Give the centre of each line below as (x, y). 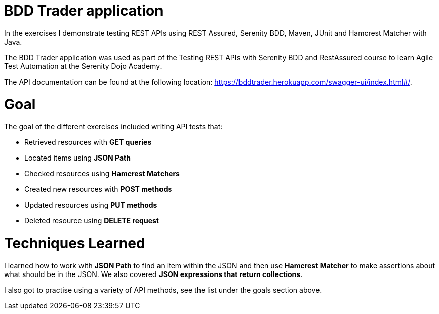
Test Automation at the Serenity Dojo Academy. (83, 66)
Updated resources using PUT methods (91, 205)
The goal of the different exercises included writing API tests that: (113, 127)
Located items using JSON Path (77, 158)
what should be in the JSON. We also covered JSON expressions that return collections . (153, 274)
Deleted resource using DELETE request (92, 221)
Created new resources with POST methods (98, 189)
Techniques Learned (75, 243)
